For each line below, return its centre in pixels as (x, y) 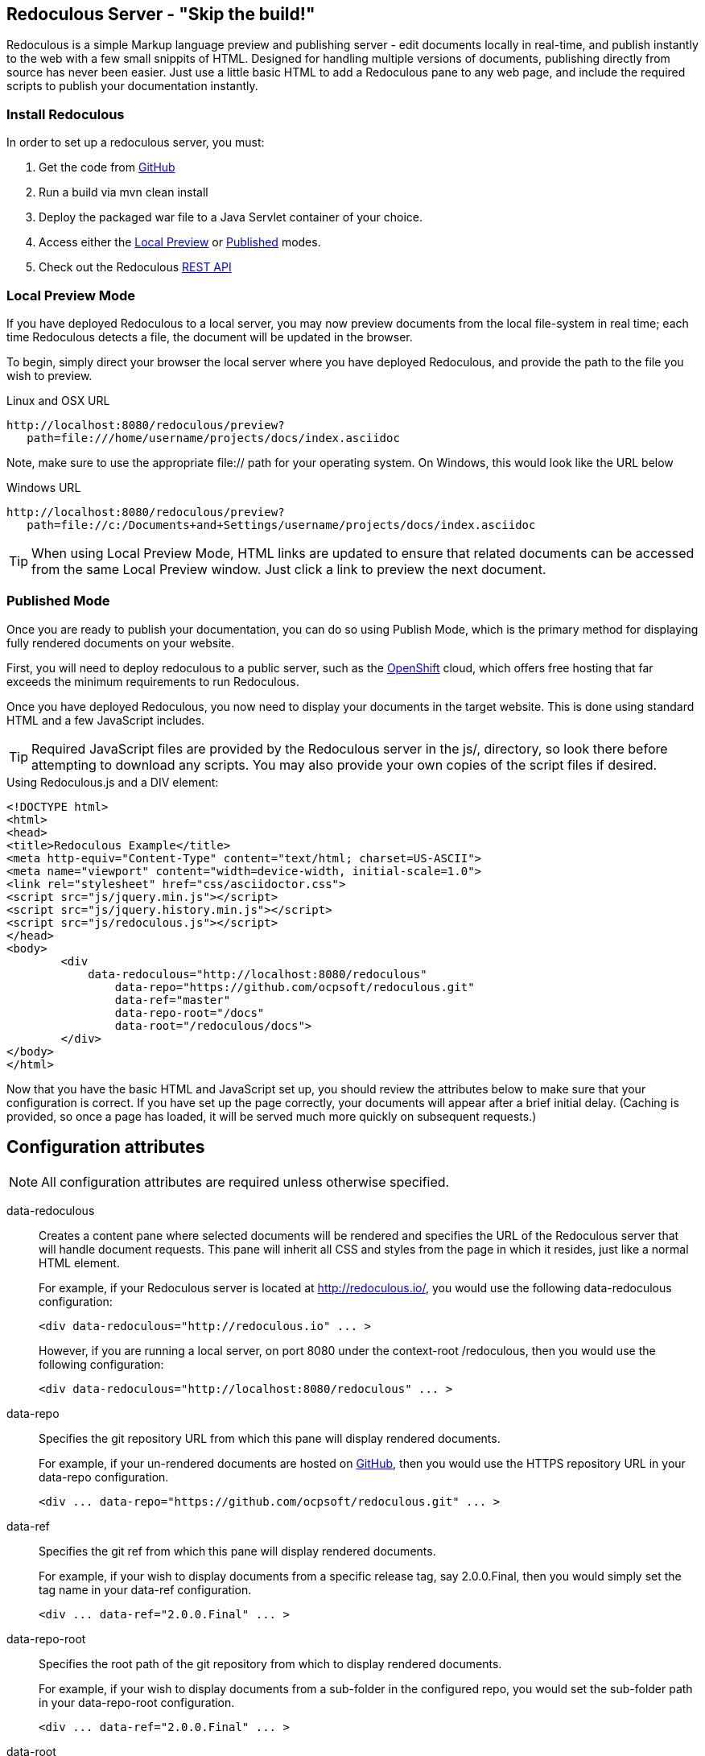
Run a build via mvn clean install (124, 192)
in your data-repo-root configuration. (137, 1702)
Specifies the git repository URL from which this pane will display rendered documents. (270, 1438)
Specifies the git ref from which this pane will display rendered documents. (237, 1551)
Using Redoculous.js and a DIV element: (113, 782)
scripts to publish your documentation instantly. (132, 86)
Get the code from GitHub (107, 167)
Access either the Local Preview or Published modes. (180, 242)
